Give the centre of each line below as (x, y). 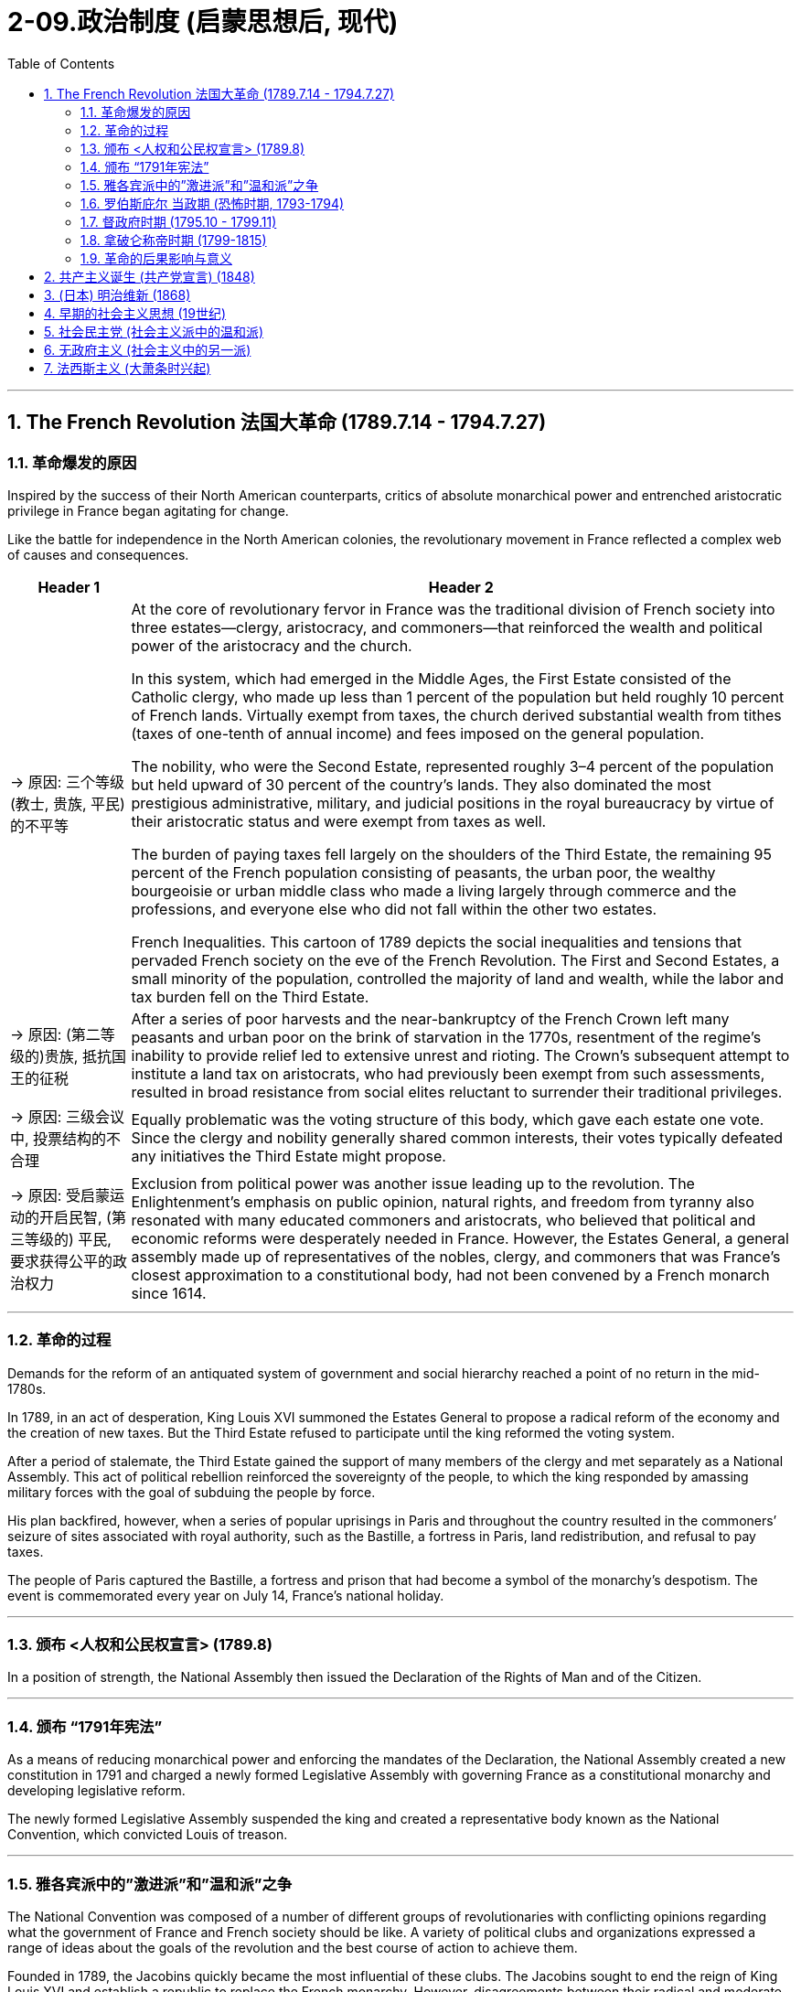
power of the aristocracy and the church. (272, 645)
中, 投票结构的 (59, 1138)
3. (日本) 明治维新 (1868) (117, 295)
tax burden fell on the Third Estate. (250, 996)
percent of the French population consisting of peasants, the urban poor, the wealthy (423, 872)
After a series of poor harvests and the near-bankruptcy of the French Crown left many (430, 1018)
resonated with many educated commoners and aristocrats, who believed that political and (443, 1220)
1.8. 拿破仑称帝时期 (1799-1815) (174, 240)
